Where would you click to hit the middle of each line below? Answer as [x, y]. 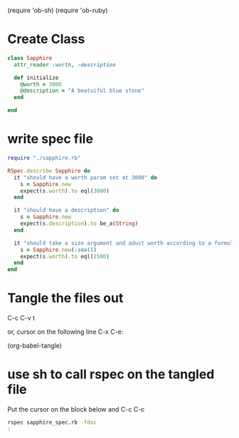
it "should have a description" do [67, 210]
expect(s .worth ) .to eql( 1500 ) [65, 256]
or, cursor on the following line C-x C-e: [65, 332]
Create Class [46, 39]
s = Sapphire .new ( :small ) [59, 250]
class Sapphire [30, 58]
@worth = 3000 [41, 84]
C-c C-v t [21, 318]
